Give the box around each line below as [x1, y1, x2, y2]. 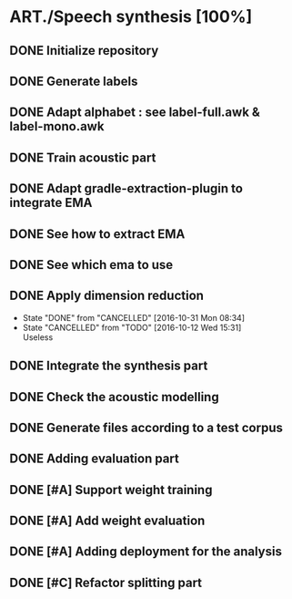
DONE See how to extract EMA [9, 226, 186, 242]
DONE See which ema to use [9, 257, 174, 273]
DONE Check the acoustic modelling [9, 389, 220, 405]
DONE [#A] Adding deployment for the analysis [9, 544, 282, 560]
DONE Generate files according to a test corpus [9, 419, 284, 435]
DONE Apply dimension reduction [9, 288, 205, 304]
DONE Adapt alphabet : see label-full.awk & [9, 105, 261, 120]
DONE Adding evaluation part [9, 451, 180, 467]
